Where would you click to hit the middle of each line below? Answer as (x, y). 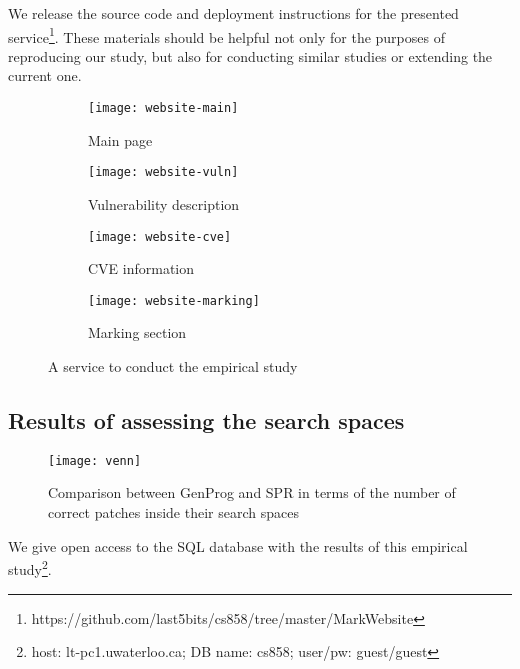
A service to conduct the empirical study (173, 366)
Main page (120, 139)
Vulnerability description (164, 203)
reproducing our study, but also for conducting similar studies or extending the (250, 55)
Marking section (137, 332)
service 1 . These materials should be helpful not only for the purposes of (226, 35)
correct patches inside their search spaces (173, 512)
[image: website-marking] (174, 300)
